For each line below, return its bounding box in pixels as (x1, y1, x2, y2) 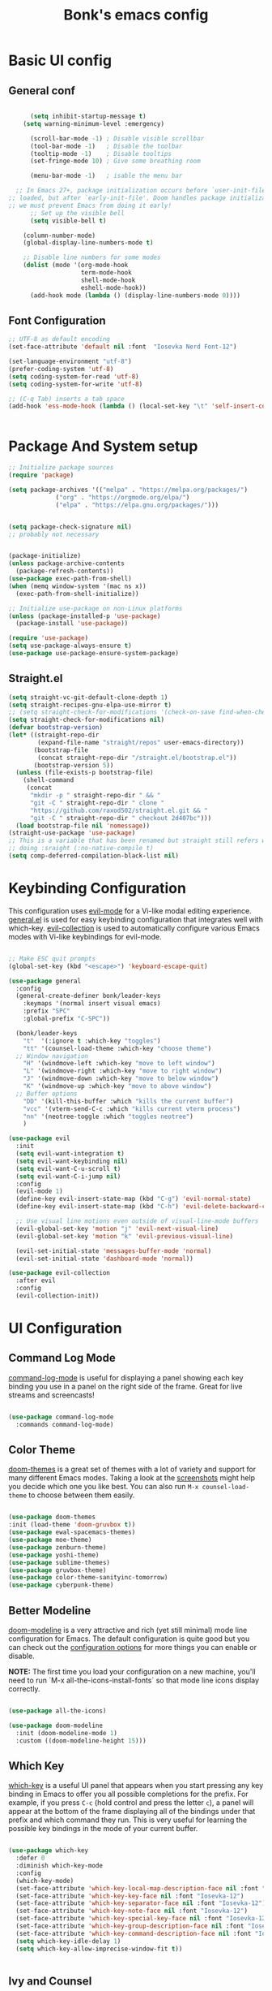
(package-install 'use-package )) (15, 620, 129, 628)
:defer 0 (15, 1854, 45, 1863)
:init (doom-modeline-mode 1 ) (15, 1729, 117, 1737)
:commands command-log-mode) (15, 1420, 114, 1428)
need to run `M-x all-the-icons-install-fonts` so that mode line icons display (8, 1675, 260, 1685)
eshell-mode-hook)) (80, 283, 147, 292)
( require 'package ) (8, 471, 74, 480)
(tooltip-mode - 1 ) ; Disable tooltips (29, 149, 172, 158)
